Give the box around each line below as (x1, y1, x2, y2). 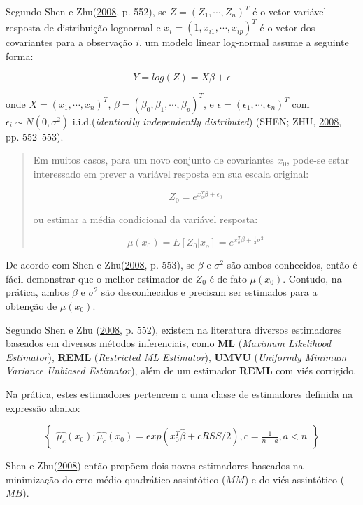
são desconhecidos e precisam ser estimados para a (101, 285, 318, 299)
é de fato (209, 271, 247, 285)
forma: (6, 48, 34, 63)
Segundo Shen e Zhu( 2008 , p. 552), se (6, 4, 166, 18)
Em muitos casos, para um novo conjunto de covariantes (33, 152, 274, 167)
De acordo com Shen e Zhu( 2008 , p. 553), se (6, 257, 195, 272)
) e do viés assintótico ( (244, 471, 345, 486)
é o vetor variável (252, 4, 327, 18)
